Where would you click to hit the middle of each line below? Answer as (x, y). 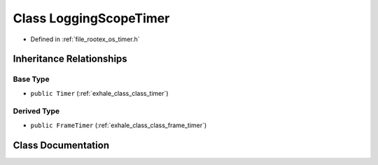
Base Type (31, 79)
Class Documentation (61, 145)
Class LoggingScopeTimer (91, 18)
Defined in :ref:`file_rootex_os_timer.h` (85, 39)
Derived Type (36, 111)
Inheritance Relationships (70, 59)
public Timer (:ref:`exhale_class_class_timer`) (99, 93)
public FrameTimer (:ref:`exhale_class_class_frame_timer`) (119, 125)
